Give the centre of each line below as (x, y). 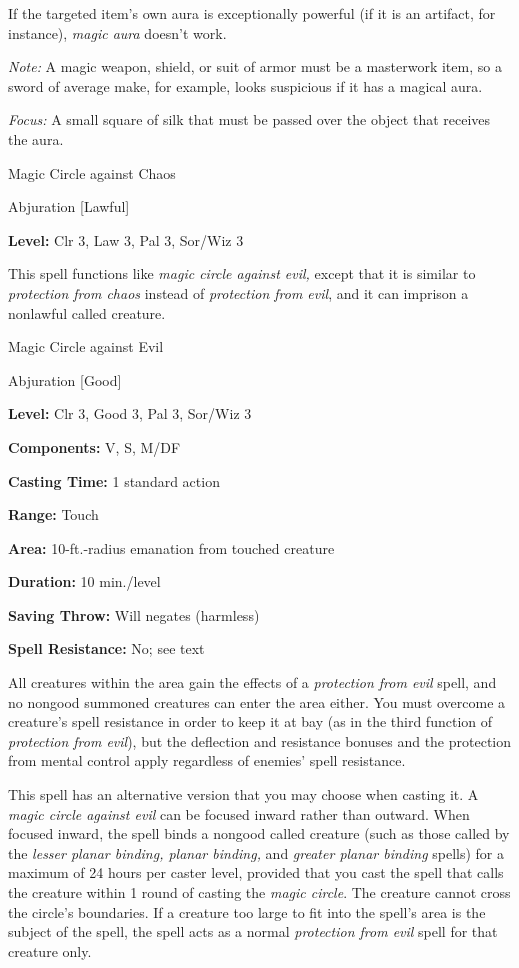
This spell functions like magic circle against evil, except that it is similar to (242, 273)
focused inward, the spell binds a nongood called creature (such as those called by (259, 833)
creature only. (50, 950)
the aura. (36, 138)
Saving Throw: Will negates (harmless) (134, 614)
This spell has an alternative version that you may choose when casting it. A (243, 794)
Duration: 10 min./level (84, 581)
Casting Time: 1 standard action (114, 480)
